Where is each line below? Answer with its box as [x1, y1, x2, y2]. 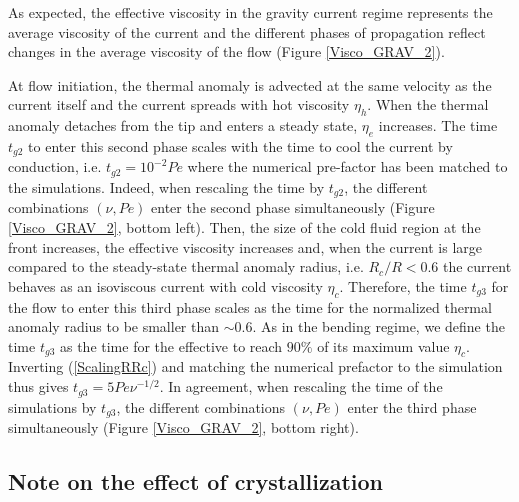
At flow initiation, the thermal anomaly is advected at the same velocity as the [8, 74, 492, 95]
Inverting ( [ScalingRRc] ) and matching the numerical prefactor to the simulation [8, 356, 503, 377]
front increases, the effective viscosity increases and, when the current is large [8, 236, 482, 257]
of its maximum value [317, 335, 450, 356]
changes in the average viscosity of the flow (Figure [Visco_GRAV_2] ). [8, 41, 445, 62]
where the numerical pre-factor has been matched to [187, 156, 508, 177]
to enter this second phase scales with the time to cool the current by [28, 135, 453, 156]
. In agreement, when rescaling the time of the [159, 376, 443, 397]
